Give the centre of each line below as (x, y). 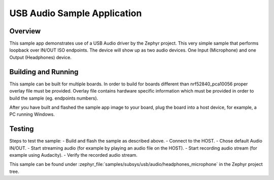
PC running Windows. (32, 114)
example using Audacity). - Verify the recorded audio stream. (74, 155)
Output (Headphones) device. (41, 57)
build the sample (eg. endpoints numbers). (54, 98)
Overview (25, 31)
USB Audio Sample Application (76, 13)
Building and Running (44, 72)
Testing (22, 129)
